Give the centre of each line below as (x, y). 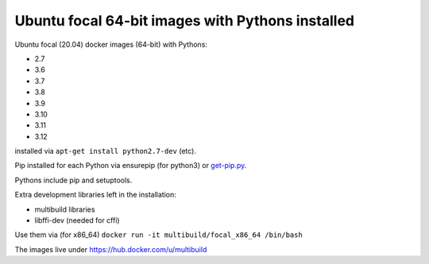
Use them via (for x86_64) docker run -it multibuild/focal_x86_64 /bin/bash (159, 235)
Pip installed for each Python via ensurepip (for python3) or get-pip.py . (131, 166)
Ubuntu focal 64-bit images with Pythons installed (185, 21)
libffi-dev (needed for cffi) (77, 220)
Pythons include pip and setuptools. (73, 180)
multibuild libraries (65, 209)
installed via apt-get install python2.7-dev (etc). (106, 151)
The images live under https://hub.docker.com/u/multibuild (111, 249)
